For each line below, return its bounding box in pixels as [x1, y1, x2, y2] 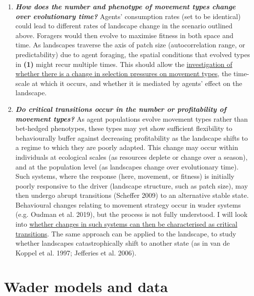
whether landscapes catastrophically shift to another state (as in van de [15, 238, 230, 248]
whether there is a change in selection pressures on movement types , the [15, 68, 232, 79]
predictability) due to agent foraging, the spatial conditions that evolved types [15, 49, 250, 59]
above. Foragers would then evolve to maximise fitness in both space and [15, 30, 233, 40]
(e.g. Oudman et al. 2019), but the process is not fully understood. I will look [15, 209, 248, 219]
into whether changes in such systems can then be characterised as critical [15, 219, 237, 229]
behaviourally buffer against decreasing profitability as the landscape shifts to [15, 132, 248, 143]
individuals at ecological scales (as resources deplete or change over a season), [15, 151, 248, 162]
